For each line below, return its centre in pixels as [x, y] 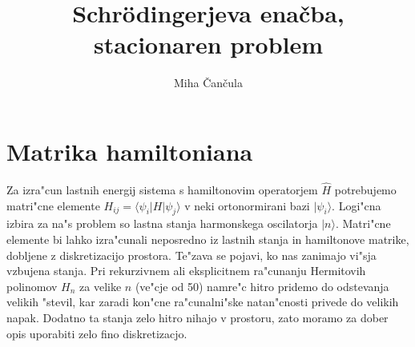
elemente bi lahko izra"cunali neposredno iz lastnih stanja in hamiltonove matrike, [208, 239]
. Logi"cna [357, 205]
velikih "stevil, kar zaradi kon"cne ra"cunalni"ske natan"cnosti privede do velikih [203, 302]
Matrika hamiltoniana [130, 151]
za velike [101, 286]
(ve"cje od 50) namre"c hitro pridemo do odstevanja [262, 286]
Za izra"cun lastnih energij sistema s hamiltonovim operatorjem [162, 190]
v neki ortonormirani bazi [247, 205]
